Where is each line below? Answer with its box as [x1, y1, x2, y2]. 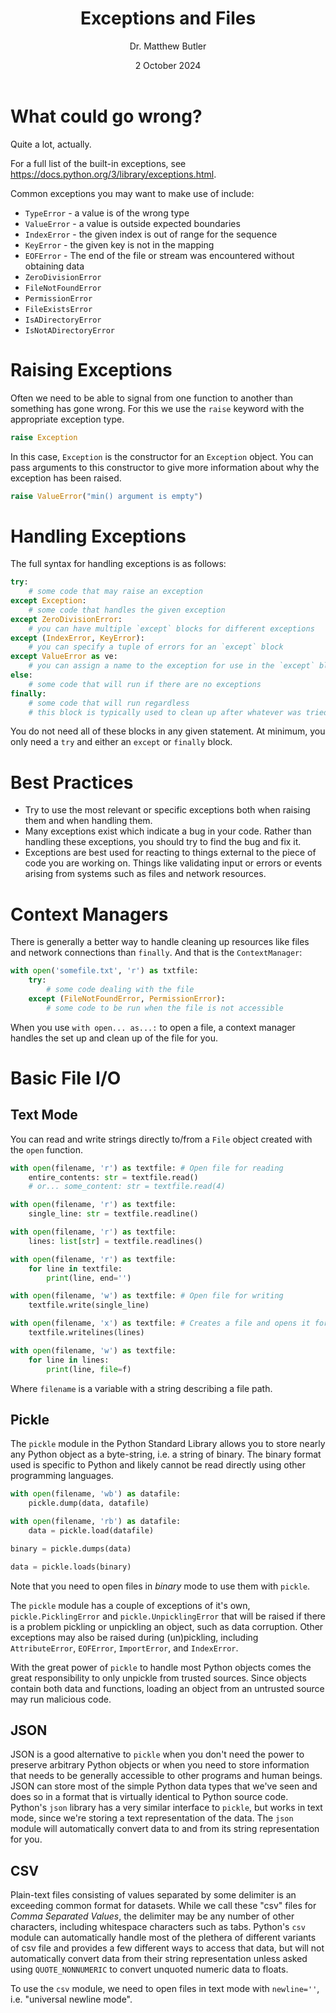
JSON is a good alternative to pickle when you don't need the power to [10, 1748, 305, 1761]
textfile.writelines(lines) [28, 1328, 145, 1338]
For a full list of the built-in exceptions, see [10, 157, 187, 169]
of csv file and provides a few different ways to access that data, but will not [10, 1942, 325, 1954]
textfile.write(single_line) [28, 1300, 150, 1311]
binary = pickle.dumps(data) [10, 1543, 132, 1554]
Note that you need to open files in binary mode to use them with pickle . [10, 1580, 311, 1592]
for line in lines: [28, 1355, 110, 1365]
